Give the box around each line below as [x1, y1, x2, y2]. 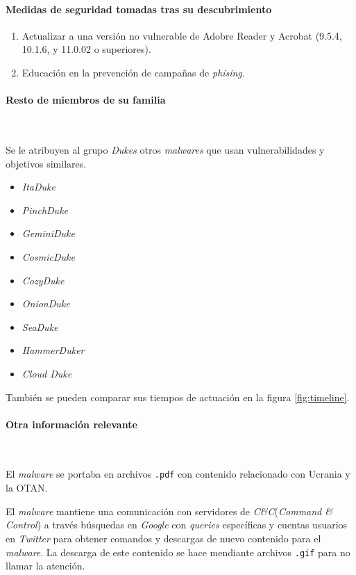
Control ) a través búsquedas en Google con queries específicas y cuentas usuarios [6, 517, 348, 532]
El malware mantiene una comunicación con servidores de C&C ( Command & [6, 503, 333, 518]
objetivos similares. [6, 156, 87, 170]
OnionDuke [22, 296, 70, 311]
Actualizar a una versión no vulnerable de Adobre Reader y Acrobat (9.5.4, [22, 28, 342, 42]
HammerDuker [22, 343, 85, 357]
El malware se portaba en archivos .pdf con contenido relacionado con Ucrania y [6, 467, 350, 481]
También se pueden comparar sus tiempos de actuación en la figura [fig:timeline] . [6, 389, 350, 404]
